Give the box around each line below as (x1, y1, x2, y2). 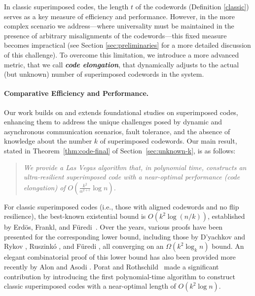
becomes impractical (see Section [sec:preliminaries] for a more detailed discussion (4, 40, 251, 50)
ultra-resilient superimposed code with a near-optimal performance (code (23, 172, 240, 182)
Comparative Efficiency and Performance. (4, 88, 149, 98)
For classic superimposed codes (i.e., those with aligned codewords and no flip (4, 201, 239, 211)
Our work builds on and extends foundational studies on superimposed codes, (4, 107, 238, 117)
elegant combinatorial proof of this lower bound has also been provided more (4, 252, 236, 262)
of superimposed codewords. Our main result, (100, 136, 237, 146)
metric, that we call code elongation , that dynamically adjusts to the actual (4, 59, 239, 69)
